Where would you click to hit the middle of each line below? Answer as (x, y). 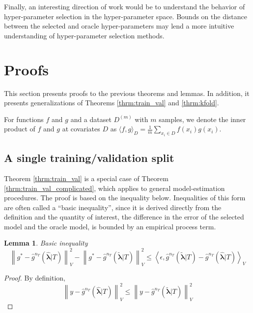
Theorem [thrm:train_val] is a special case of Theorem (86, 178)
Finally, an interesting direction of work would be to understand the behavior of (125, 6)
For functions (24, 119)
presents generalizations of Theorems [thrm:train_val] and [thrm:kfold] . (112, 103)
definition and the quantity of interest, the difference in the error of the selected (124, 217)
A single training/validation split (89, 158)
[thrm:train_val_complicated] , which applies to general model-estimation (114, 188)
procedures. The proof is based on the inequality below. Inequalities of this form (125, 198)
